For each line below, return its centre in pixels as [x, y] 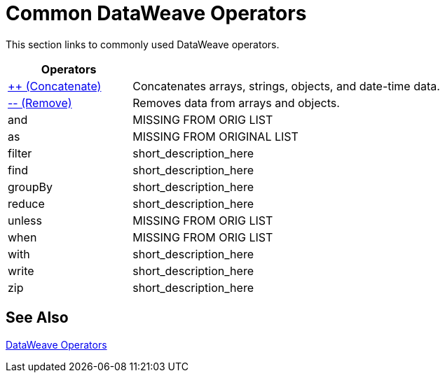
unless [25, 220]
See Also [37, 318]
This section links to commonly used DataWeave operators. [143, 44]
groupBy [30, 187]
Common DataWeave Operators [156, 13]
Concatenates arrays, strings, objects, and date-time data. [286, 86]
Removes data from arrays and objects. [236, 103]
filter [20, 153]
